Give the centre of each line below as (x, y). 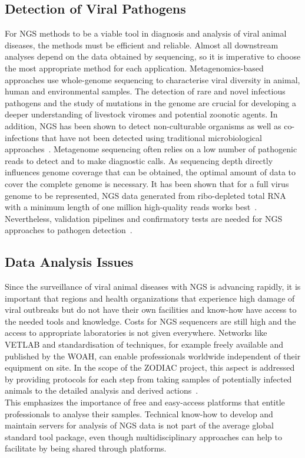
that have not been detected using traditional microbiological (152, 137)
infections (22, 137)
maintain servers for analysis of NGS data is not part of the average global (139, 425)
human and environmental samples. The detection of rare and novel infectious (145, 91)
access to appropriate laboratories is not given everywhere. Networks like (136, 333)
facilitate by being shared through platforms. (86, 448)
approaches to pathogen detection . (69, 230)
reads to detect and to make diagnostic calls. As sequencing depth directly (139, 160)
